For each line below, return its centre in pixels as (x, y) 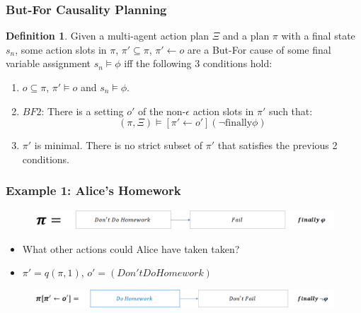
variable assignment (48, 63)
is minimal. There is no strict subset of (119, 145)
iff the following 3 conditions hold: (198, 63)
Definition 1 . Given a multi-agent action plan (108, 36)
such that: (291, 111)
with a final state (318, 36)
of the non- (162, 111)
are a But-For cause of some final (259, 49)
